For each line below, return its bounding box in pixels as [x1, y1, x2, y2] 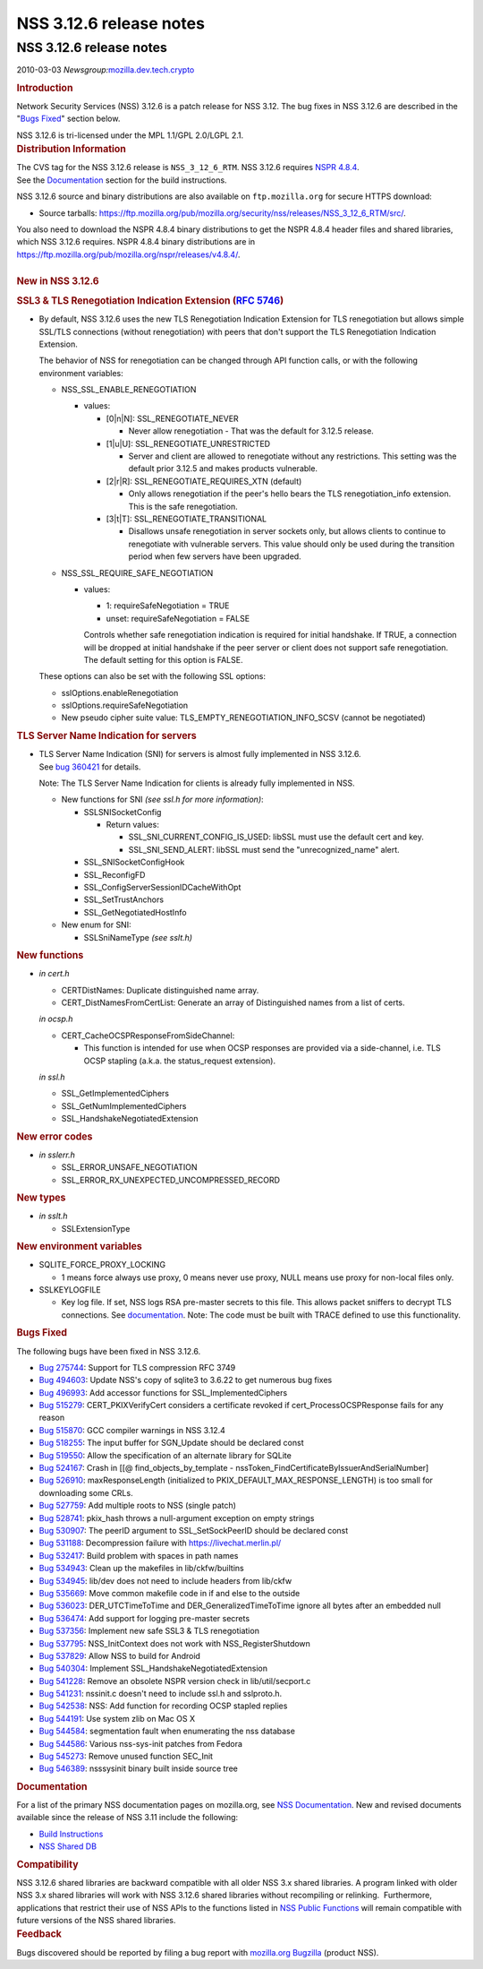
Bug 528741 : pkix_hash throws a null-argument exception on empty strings [38, 1512, 315, 1523]
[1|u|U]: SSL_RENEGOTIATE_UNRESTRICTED [106, 438, 271, 449]
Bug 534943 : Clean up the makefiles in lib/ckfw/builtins [38, 1563, 245, 1574]
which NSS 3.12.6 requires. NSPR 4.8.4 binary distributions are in [16, 236, 256, 247]
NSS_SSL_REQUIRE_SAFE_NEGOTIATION [61, 567, 214, 578]
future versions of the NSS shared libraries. [16, 1915, 176, 1926]
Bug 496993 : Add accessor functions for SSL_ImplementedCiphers [38, 1387, 288, 1397]
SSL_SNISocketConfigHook [83, 856, 185, 868]
